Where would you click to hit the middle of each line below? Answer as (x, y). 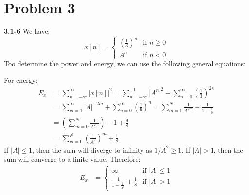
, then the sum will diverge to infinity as (92, 149)
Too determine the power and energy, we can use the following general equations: (125, 64)
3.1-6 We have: (27, 31)
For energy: (21, 80)
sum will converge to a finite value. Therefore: (72, 159)
